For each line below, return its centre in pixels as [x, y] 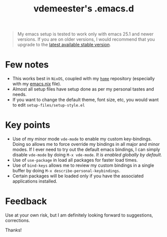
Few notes [27, 65]
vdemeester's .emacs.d [84, 9]
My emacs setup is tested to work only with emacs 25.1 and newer [85, 34]
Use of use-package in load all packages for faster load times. [75, 160]
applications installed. [35, 181]
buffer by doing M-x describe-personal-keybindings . [66, 171]
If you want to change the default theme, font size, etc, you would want [85, 100]
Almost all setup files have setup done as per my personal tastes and [83, 89]
